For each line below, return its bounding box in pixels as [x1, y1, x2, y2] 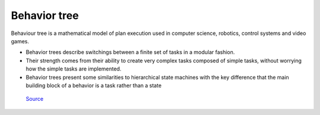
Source [25, 95, 44, 103]
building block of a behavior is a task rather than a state [25, 82, 162, 89]
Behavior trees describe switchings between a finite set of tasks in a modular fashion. [25, 49, 235, 56]
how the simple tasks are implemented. [25, 65, 121, 72]
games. [11, 37, 30, 44]
